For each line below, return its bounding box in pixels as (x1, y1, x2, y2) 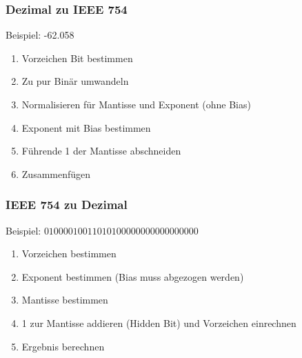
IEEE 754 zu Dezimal (6, 196, 128, 213)
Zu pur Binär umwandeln (21, 74, 129, 88)
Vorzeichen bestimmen (21, 246, 117, 261)
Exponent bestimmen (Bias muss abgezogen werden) (21, 269, 244, 284)
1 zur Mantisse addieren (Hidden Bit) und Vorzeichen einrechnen (21, 315, 296, 330)
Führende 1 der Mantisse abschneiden (21, 143, 181, 158)
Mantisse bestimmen (21, 292, 108, 307)
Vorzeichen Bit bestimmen (21, 50, 133, 65)
